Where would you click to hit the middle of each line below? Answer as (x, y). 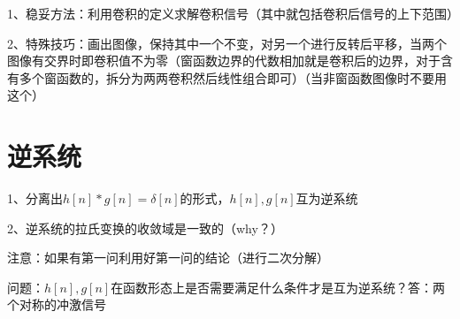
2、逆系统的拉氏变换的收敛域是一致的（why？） (145, 228)
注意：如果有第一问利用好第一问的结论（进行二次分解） (168, 258)
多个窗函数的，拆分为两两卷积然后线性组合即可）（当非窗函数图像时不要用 (233, 77)
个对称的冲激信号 (57, 304)
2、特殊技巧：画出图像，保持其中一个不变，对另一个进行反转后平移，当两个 (227, 43)
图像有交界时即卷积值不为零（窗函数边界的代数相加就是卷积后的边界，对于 (224, 61)
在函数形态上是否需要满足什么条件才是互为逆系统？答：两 (278, 287)
